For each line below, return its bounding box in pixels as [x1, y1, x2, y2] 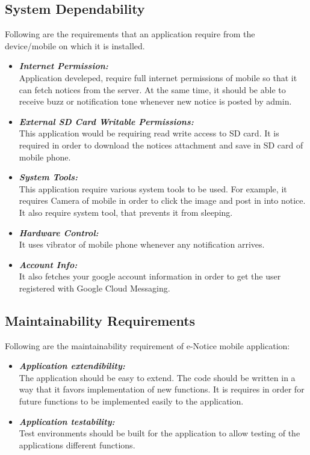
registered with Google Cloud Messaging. [19, 281, 170, 294]
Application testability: [19, 415, 115, 427]
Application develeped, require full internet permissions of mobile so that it [19, 71, 297, 84]
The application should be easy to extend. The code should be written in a [19, 371, 296, 383]
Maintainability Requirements [5, 311, 196, 329]
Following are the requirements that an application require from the [5, 28, 255, 40]
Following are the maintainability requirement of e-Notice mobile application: [5, 339, 290, 352]
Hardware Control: [19, 226, 99, 239]
